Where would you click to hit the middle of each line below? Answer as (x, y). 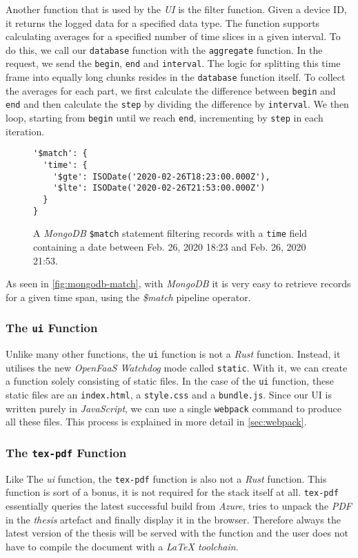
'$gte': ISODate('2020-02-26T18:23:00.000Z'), (161, 176)
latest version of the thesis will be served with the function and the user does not (177, 533)
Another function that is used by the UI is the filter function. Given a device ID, (176, 9)
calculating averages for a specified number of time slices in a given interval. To (173, 36)
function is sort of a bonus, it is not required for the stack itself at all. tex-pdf (172, 492)
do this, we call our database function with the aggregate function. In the (164, 49)
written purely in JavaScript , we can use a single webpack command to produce (173, 408)
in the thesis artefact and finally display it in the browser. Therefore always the (173, 519)
